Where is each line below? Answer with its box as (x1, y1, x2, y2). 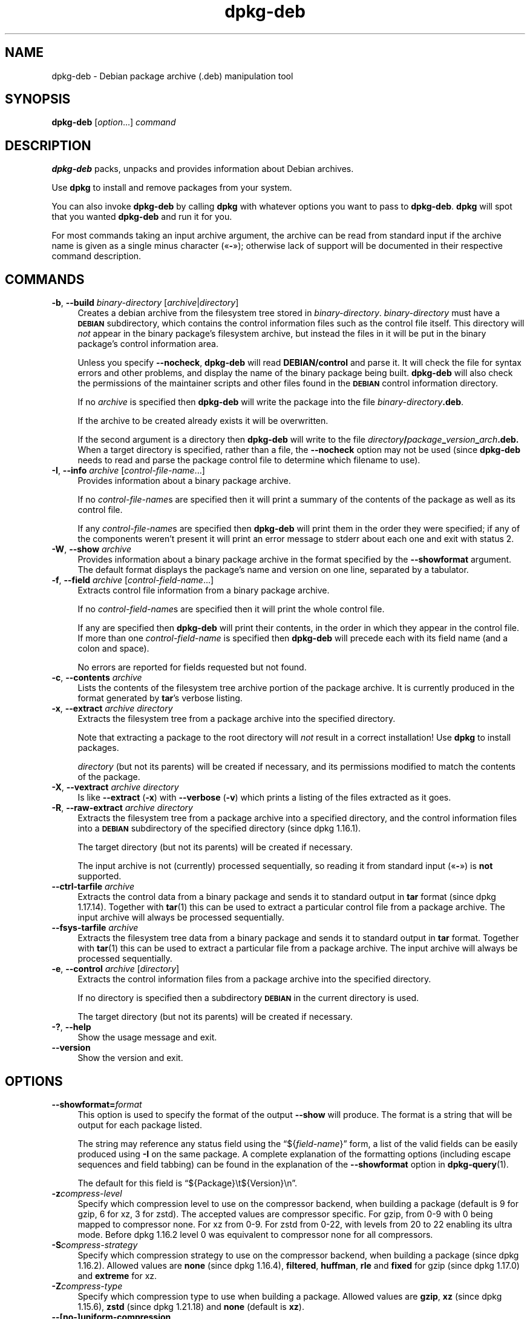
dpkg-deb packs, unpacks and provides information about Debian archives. (51, 164, 354, 174)
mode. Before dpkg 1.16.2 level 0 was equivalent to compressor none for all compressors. (77, 1229, 433, 1240)
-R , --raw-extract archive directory (51, 802, 193, 813)
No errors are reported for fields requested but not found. (77, 662, 307, 673)
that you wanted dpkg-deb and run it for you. (51, 211, 232, 222)
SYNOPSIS (5, 91, 71, 107)
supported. (77, 871, 122, 882)
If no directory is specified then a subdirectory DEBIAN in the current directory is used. (77, 993, 419, 1003)
